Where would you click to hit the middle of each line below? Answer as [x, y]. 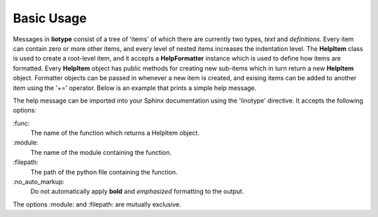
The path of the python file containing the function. [104, 172]
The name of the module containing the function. [101, 152]
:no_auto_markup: [39, 182]
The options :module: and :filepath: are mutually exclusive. [97, 204]
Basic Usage [50, 18]
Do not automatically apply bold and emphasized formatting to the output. [137, 191]
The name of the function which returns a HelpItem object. [115, 133]
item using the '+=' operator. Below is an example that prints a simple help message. [135, 88]
